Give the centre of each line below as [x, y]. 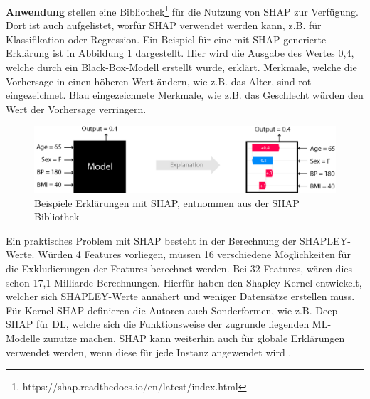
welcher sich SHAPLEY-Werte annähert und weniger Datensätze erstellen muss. [180, 296]
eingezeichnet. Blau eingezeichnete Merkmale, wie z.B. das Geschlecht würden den [185, 95]
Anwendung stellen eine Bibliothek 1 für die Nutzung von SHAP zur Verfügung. [182, 10]
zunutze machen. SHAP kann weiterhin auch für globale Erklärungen [194, 337]
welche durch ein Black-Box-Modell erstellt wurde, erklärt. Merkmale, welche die [181, 67]
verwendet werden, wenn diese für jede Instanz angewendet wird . [149, 352]
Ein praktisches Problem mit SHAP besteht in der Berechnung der [151, 240]
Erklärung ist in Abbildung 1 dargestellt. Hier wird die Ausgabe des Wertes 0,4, [180, 53]
